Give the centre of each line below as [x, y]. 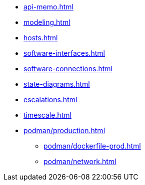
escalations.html [50, 99]
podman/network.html [80, 161]
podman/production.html [64, 130]
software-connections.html [68, 69]
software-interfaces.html [64, 53]
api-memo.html [48, 7]
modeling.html [47, 22]
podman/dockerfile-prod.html [92, 146]
